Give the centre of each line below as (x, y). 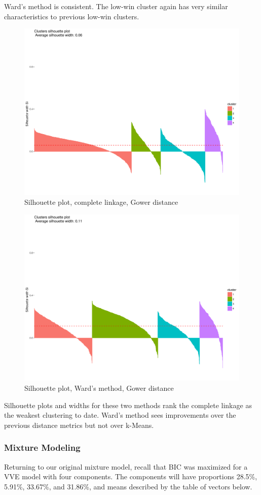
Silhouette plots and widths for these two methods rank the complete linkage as (128, 405)
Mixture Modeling (42, 447)
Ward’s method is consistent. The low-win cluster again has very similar (116, 6)
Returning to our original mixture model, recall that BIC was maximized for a (126, 466)
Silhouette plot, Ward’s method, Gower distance (99, 388)
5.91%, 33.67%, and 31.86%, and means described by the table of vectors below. (128, 486)
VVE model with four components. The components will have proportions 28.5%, (131, 476)
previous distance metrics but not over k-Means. (79, 425)
